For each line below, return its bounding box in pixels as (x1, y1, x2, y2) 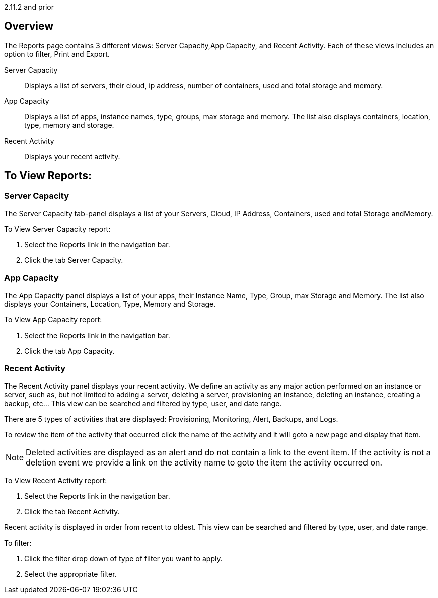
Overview (4, 20, 54, 33)
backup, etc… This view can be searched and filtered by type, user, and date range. (4, 398, 282, 408)
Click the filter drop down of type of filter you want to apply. (24, 554, 223, 563)
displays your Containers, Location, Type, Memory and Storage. (4, 299, 216, 308)
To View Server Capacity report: (4, 225, 111, 234)
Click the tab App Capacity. (24, 346, 115, 355)
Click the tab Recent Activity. (24, 507, 120, 516)
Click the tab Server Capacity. (24, 256, 123, 265)
